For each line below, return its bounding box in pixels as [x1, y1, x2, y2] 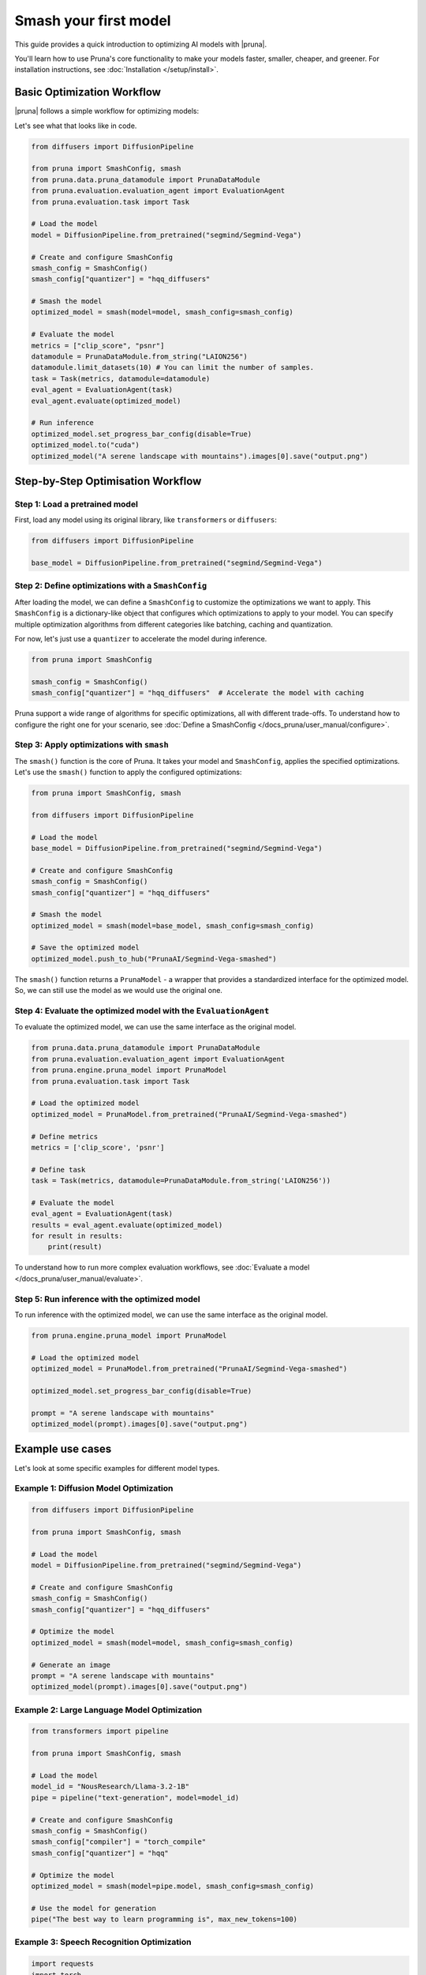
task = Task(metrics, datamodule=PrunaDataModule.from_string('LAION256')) [31, 1176, 331, 1185]
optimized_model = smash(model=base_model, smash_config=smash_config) [31, 921, 315, 930]
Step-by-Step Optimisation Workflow [14, 474, 202, 487]
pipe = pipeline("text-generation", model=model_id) [31, 1793, 240, 1802]
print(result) [47, 1243, 103, 1251]
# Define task [31, 1165, 86, 1174]
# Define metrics [31, 1132, 99, 1141]
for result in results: [31, 1232, 124, 1240]
